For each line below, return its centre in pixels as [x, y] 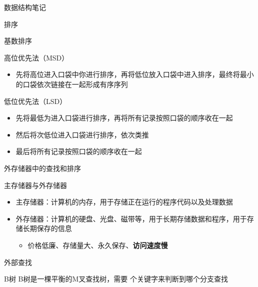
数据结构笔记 [25, 7]
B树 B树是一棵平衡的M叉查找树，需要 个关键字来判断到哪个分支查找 [116, 279]
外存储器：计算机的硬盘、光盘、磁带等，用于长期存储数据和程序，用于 [131, 218]
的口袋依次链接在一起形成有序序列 [72, 84]
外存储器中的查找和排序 [42, 168]
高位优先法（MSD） [36, 57]
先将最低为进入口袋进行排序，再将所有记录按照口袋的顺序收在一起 [124, 118]
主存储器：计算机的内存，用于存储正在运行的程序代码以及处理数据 [124, 202]
